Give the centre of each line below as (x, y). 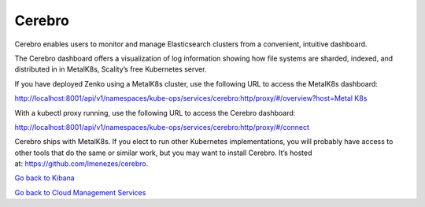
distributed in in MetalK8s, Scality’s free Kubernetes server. (111, 69)
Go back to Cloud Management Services (80, 192)
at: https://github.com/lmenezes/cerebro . (81, 164)
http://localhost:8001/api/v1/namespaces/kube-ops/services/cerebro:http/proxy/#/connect (162, 127)
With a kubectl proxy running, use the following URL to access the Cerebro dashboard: (155, 113)
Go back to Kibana (44, 178)
